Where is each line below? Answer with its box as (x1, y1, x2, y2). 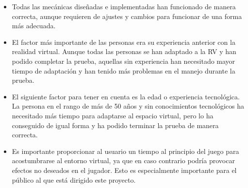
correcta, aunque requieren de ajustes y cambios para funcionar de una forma (12, 11, 242, 21)
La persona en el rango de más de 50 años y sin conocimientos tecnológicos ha (12, 101, 245, 111)
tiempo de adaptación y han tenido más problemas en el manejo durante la (12, 65, 235, 75)
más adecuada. (12, 20, 56, 31)
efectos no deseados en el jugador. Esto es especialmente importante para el (12, 165, 237, 175)
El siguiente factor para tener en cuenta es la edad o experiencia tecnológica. (12, 91, 240, 101)
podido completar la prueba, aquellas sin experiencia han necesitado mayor (12, 56, 235, 66)
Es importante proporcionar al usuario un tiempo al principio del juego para (12, 146, 239, 156)
